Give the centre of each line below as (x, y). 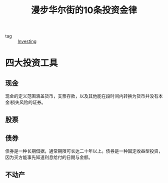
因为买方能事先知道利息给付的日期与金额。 (49, 157)
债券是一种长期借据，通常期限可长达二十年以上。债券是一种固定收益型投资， (84, 151)
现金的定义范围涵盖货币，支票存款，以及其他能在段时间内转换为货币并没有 (82, 96)
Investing (27, 41)
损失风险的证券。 (28, 102)
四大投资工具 (32, 63)
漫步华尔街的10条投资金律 (84, 10)
